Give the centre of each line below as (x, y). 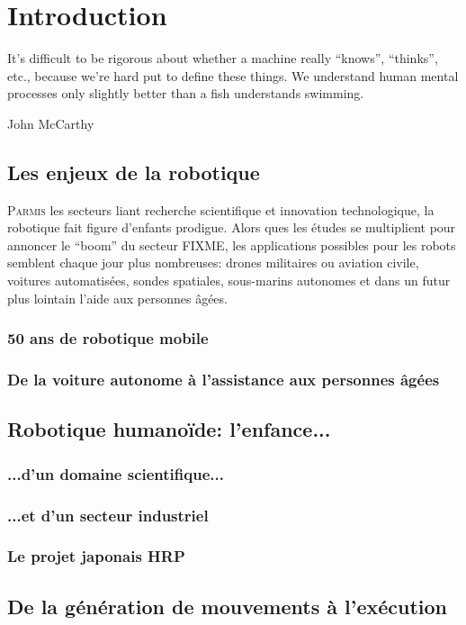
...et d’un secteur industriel (108, 515)
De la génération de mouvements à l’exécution (228, 606)
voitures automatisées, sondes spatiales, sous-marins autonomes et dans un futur (229, 281)
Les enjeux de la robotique (134, 172)
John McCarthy (51, 123)
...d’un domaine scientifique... (116, 473)
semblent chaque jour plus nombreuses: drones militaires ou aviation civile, (213, 263)
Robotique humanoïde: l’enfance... (169, 429)
